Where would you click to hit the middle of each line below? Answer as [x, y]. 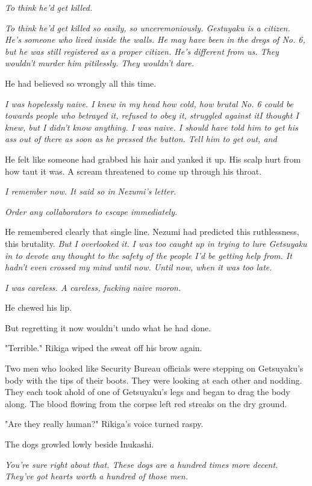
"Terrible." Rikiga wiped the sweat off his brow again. [104, 348]
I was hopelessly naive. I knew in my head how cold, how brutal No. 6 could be [149, 103]
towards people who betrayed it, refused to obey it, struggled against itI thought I [152, 115]
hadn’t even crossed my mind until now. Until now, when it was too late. [139, 267]
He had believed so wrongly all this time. [81, 83]
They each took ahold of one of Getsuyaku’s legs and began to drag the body [148, 392]
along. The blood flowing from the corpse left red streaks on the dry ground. [146, 403]
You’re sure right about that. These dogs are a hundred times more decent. [142, 464]
